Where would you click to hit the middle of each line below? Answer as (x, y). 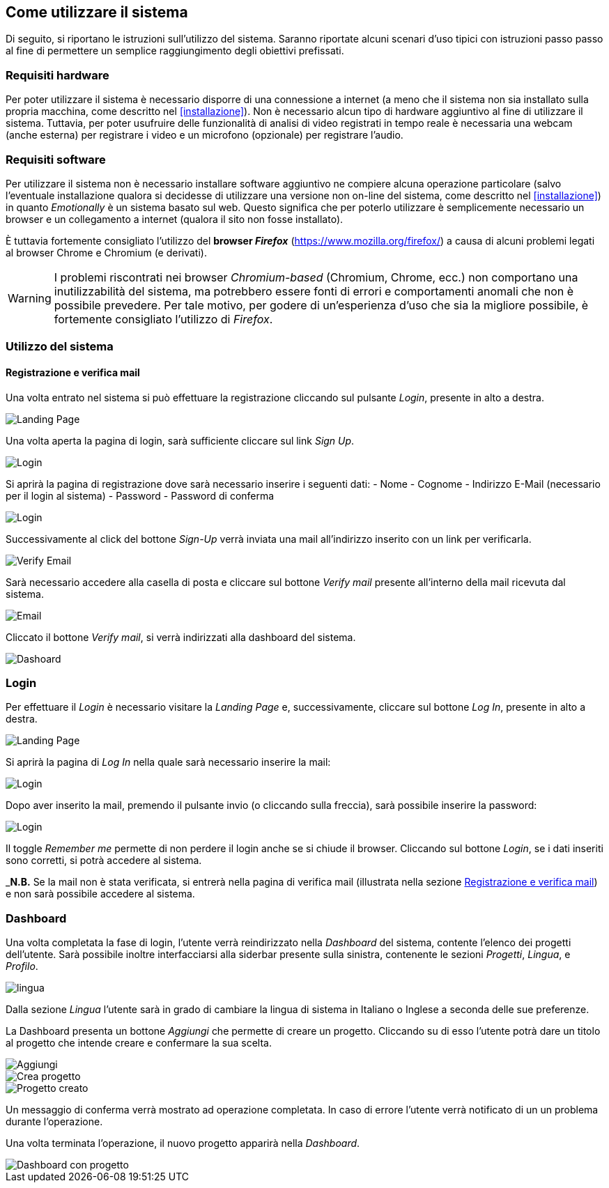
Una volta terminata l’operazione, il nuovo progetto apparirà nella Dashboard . (183, 1143)
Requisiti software (56, 159)
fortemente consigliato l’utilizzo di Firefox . (163, 319)
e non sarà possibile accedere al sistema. (100, 894)
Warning (30, 298)
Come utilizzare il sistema (97, 12)
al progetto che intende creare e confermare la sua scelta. (139, 1043)
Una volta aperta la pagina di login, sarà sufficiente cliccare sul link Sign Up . (180, 440)
